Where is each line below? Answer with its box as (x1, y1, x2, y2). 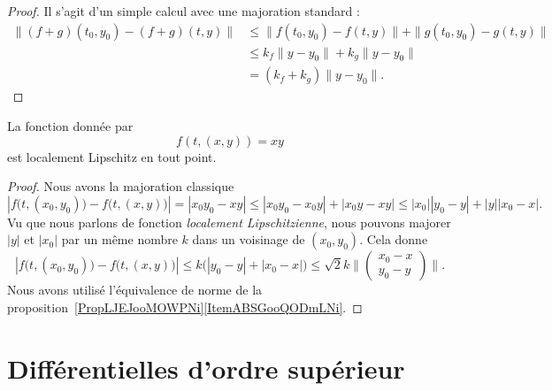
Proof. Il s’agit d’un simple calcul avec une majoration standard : (7, 2, 360, 19)
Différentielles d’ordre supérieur (7, 349, 405, 386)
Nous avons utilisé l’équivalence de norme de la (7, 280, 263, 299)
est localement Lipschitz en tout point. (7, 147, 217, 165)
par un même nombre (61, 230, 178, 249)
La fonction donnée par (7, 117, 134, 135)
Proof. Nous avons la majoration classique (7, 177, 234, 195)
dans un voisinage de (192, 230, 305, 249)
